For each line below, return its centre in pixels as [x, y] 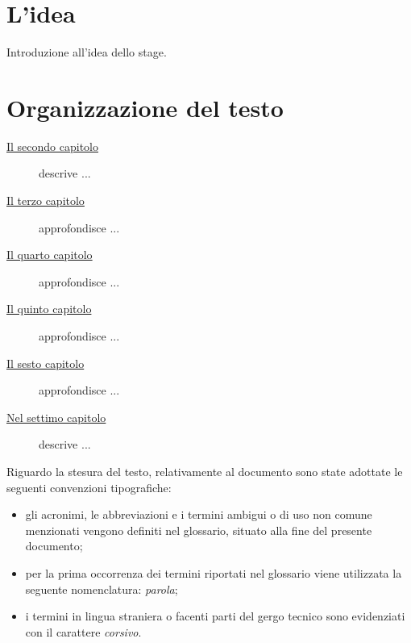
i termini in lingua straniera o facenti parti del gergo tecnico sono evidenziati [215, 616]
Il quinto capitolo [49, 309]
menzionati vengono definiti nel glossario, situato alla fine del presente [199, 530]
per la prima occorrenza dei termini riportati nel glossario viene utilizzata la [214, 572]
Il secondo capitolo [53, 146]
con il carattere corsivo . [83, 631]
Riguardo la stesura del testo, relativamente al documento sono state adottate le [205, 471]
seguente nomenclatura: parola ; [102, 589]
